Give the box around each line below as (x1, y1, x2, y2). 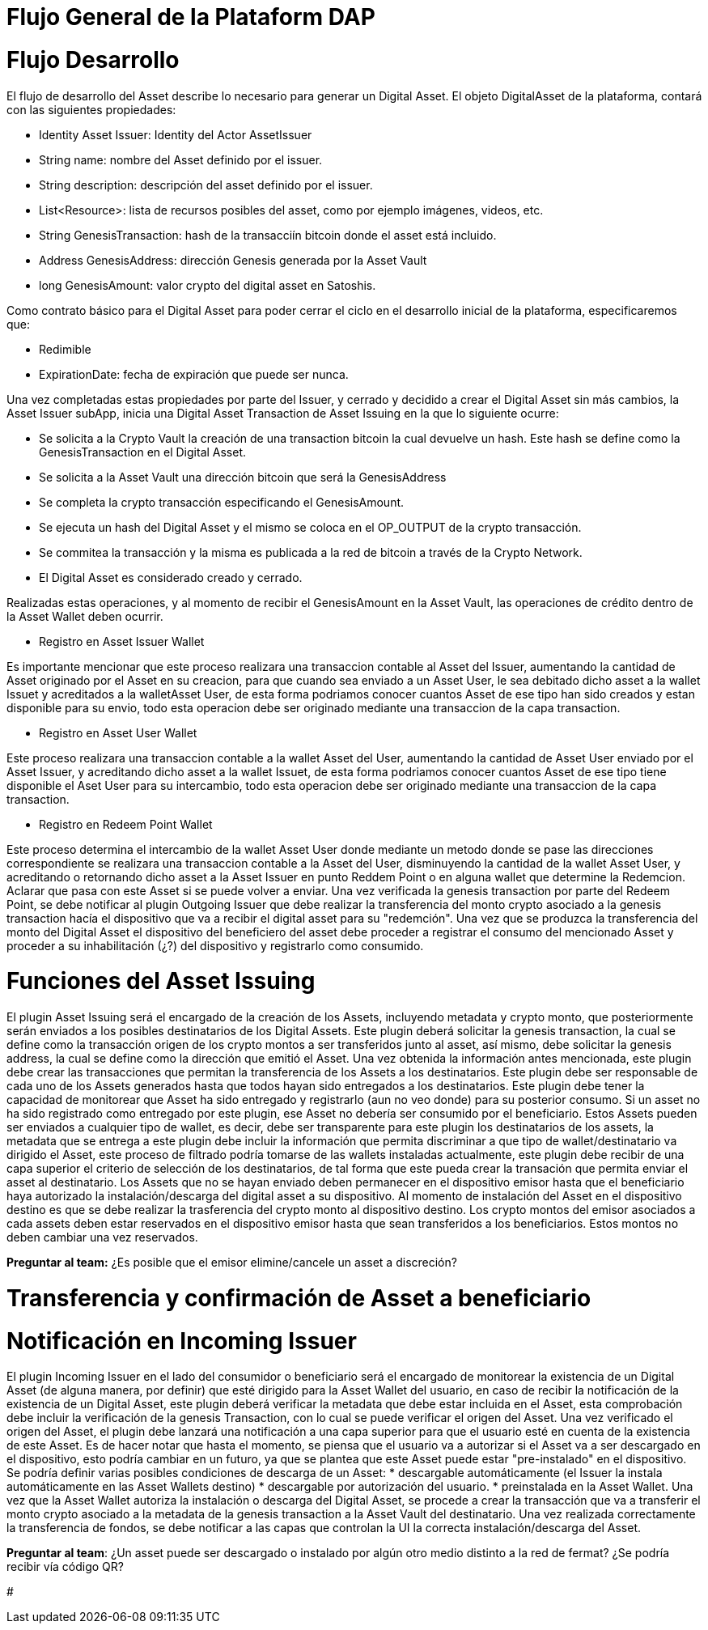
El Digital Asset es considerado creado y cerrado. (39, 570, 303, 584)
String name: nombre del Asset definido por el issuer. (39, 152, 323, 167)
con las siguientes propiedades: (6, 102, 176, 117)
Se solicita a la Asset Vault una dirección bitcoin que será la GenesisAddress (39, 469, 447, 484)
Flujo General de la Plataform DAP (6, 3, 375, 31)
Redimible (39, 342, 91, 356)
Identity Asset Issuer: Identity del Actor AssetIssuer (39, 127, 312, 142)
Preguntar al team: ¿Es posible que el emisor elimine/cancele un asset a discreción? (6, 1255, 457, 1269)
